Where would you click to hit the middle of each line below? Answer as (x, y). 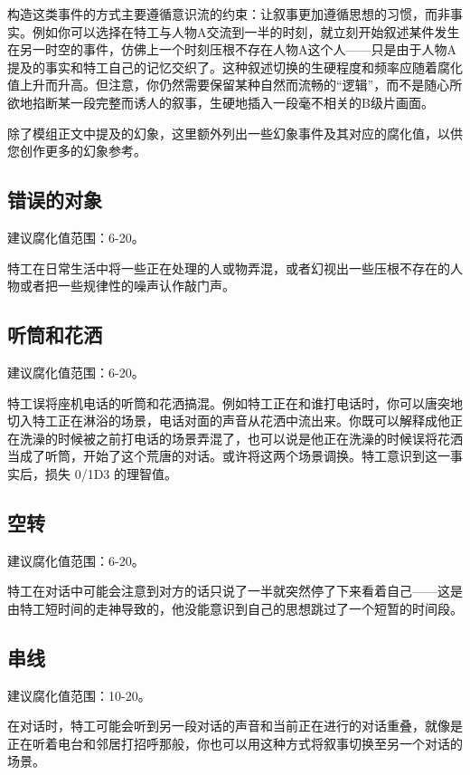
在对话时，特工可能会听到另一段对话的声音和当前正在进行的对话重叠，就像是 (235, 726)
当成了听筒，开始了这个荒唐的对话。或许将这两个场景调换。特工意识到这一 (229, 456)
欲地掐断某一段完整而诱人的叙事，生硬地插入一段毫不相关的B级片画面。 (221, 102)
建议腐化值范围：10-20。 (79, 695)
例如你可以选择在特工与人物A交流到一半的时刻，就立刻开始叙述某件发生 (246, 31)
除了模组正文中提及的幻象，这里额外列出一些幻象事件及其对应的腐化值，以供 (235, 133)
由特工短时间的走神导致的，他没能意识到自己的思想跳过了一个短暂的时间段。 (235, 608)
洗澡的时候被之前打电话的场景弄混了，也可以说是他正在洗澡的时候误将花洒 (241, 438)
